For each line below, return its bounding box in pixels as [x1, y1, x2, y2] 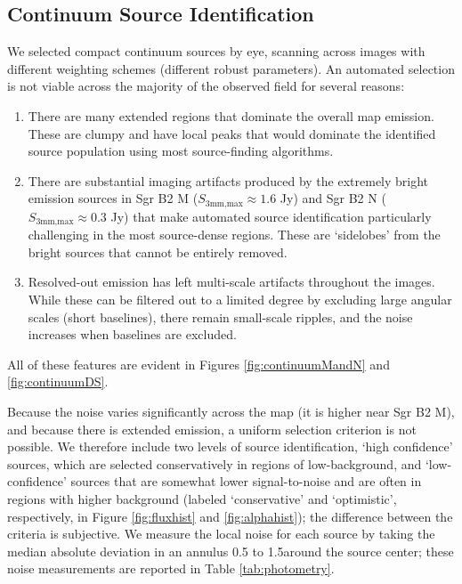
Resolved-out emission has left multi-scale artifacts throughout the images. [28, 272, 435, 291]
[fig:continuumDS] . [7, 372, 109, 391]
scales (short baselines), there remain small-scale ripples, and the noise [28, 307, 413, 326]
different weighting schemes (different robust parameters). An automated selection [7, 59, 455, 77]
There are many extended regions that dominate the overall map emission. [28, 106, 434, 125]
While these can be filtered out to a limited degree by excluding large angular [28, 290, 452, 309]
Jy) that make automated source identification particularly [110, 207, 432, 225]
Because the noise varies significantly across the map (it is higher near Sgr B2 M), [7, 402, 455, 421]
